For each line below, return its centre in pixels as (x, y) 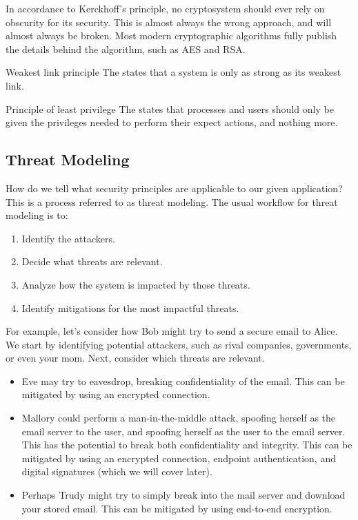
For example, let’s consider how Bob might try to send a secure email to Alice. (172, 331)
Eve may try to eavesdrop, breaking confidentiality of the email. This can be (183, 381)
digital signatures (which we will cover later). (117, 471)
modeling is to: (37, 215)
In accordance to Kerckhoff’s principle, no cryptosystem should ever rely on (165, 8)
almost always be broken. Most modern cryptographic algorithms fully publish (171, 35)
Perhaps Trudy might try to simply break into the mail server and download (183, 495)
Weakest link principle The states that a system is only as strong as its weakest (173, 72)
